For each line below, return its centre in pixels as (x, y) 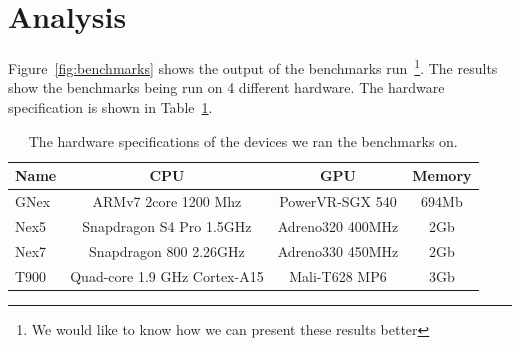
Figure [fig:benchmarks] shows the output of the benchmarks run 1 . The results (253, 66)
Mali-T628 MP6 (338, 275)
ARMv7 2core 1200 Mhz (167, 201)
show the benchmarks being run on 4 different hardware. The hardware (226, 87)
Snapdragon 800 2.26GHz (167, 250)
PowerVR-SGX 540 (338, 201)
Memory (442, 175)
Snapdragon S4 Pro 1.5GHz (167, 225)
